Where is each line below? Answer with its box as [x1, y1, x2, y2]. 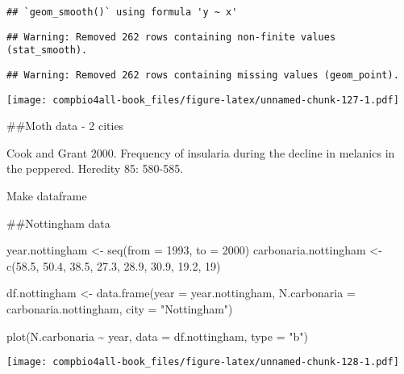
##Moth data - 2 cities [6, 117, 124, 134]
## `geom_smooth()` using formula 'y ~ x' [6, 6, 238, 18]
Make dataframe [6, 187, 87, 204]
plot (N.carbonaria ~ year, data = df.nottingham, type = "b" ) [6, 327, 308, 344]
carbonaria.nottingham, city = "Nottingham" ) [6, 300, 233, 317]
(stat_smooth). [6, 44, 88, 57]
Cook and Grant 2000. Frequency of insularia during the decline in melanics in [6, 144, 395, 161]
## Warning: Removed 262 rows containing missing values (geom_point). [6, 69, 399, 81]
